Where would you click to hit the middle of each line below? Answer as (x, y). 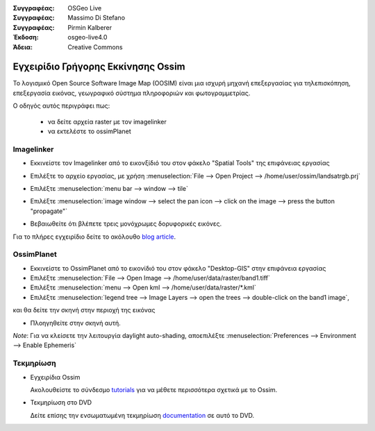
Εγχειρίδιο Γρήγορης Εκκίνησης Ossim (99, 67)
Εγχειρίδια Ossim (55, 377)
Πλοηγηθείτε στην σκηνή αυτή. (75, 323)
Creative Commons (95, 47)
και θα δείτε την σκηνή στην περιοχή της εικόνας (84, 310)
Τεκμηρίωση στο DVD (61, 403)
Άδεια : (23, 47)
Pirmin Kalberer (90, 27)
